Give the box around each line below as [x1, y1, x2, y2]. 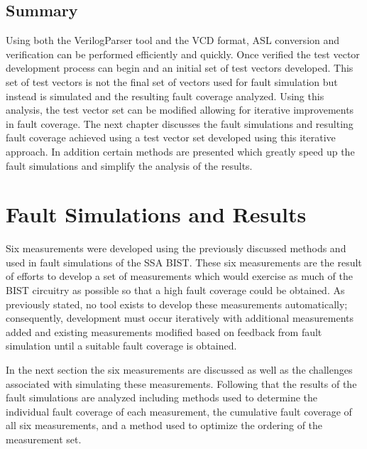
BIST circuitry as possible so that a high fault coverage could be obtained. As [6, 283, 345, 298]
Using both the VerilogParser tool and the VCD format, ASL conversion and [6, 33, 340, 48]
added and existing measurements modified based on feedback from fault [6, 324, 322, 339]
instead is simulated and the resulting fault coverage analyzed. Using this [6, 88, 324, 103]
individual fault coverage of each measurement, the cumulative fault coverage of [6, 404, 352, 418]
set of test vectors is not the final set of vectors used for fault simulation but [6, 74, 338, 89]
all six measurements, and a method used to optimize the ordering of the [6, 418, 323, 433]
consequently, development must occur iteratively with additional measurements [6, 310, 354, 325]
